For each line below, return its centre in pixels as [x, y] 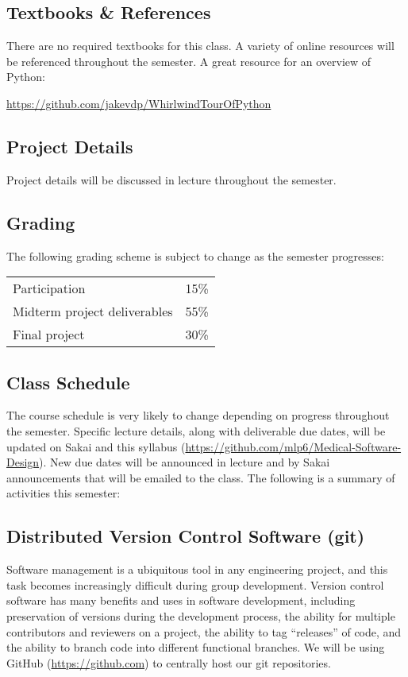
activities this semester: [64, 493]
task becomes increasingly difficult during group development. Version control [195, 584]
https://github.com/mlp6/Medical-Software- [293, 446]
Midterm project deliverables [93, 311]
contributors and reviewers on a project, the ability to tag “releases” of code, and [204, 631]
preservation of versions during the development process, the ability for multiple [201, 615]
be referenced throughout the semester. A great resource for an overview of [189, 61]
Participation [49, 288]
